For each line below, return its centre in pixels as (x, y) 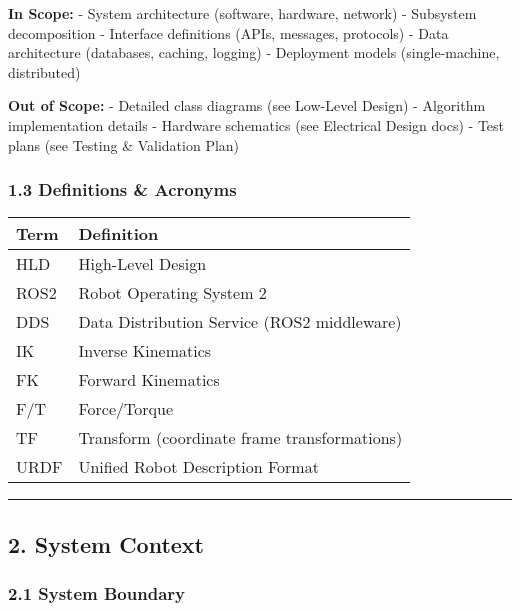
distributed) (44, 71)
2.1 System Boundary (96, 593)
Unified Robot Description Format (198, 467)
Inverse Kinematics (145, 351)
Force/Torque (125, 409)
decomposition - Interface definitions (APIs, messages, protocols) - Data (228, 32)
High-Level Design (142, 264)
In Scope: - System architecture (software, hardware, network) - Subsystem (242, 13)
